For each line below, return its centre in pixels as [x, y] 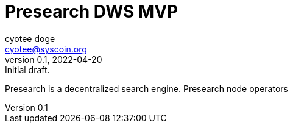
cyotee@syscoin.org [46, 49]
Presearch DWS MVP [92, 12]
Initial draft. [27, 69]
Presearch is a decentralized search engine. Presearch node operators [146, 88]
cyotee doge [30, 38]
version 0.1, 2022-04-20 [54, 59]
